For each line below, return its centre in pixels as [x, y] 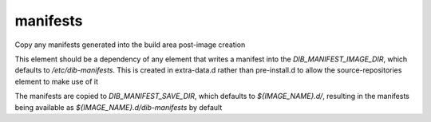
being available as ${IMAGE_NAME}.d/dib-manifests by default [119, 107]
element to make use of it [57, 81]
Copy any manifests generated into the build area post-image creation [130, 45]
